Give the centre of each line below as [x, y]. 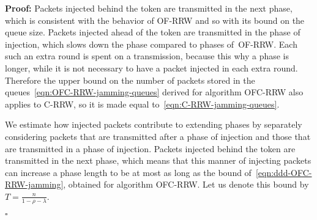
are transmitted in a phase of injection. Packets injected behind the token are [150, 148]
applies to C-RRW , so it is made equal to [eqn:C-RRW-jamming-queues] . [142, 104]
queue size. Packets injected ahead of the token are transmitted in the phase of [153, 32]
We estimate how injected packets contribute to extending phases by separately [154, 124]
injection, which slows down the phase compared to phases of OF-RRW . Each [151, 44]
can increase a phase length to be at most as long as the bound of [128, 172]
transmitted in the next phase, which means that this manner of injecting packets [158, 160]
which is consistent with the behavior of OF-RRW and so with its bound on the [155, 20]
